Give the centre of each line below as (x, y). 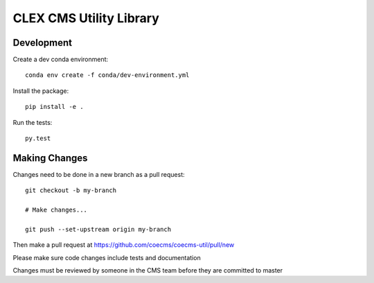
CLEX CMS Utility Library (86, 18)
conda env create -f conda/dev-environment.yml (107, 75)
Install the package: (41, 91)
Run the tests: (33, 122)
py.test (38, 138)
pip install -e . (54, 107)
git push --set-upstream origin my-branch (98, 229)
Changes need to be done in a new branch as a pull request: (99, 174)
